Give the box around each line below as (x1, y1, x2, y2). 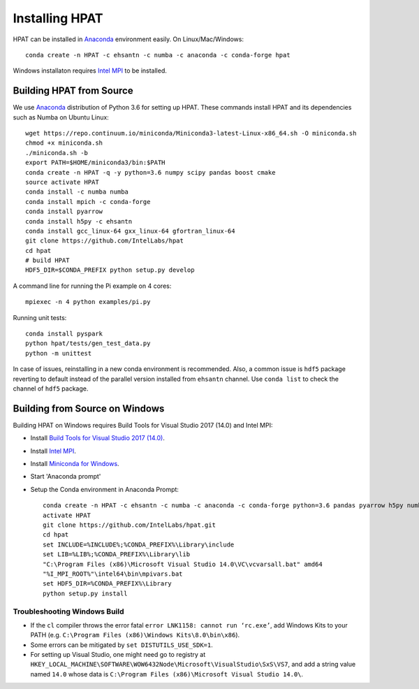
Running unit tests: (13, 313, 67, 321)
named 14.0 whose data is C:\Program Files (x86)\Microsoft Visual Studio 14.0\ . (30, 669, 304, 678)
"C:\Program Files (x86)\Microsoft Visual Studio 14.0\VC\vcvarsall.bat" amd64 (43, 560, 323, 568)
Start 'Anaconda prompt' (30, 472, 101, 481)
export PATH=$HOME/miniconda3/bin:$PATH (25, 159, 166, 167)
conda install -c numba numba (25, 188, 129, 196)
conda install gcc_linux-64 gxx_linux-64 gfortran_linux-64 (25, 227, 235, 235)
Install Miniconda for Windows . (30, 460, 119, 468)
